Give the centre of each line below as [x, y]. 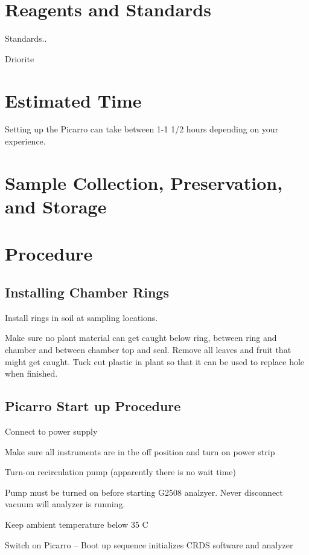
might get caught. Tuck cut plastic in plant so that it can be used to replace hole [155, 361]
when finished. [31, 373]
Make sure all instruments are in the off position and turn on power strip [140, 451]
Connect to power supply [51, 431]
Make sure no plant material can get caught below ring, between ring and [141, 338]
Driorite [20, 58]
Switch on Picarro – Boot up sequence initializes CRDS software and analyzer [149, 544]
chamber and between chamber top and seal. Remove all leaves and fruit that [148, 349]
